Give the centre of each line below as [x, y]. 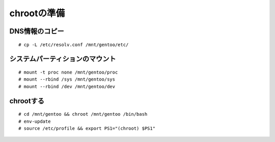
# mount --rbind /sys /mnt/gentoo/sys [67, 79]
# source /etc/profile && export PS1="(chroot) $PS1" [87, 128]
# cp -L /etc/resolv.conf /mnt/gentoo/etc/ [74, 45]
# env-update [35, 121]
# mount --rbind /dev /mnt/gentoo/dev [67, 86]
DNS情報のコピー [37, 31]
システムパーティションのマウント [63, 59]
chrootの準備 [37, 13]
